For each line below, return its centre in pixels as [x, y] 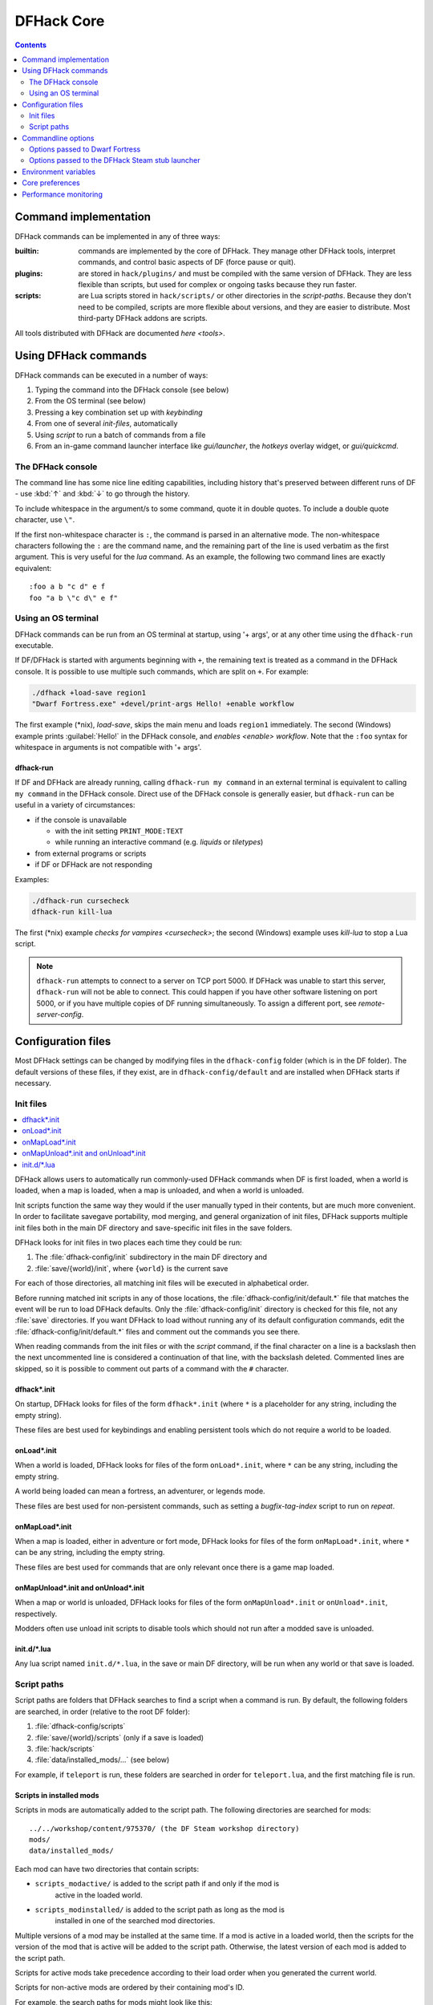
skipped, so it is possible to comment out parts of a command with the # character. [152, 1368]
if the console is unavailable [81, 820]
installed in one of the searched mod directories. [135, 1921]
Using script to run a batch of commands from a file [120, 435]
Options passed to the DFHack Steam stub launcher [115, 160]
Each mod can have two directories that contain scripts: [107, 1869]
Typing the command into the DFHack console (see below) [132, 390]
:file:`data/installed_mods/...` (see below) [102, 1760]
